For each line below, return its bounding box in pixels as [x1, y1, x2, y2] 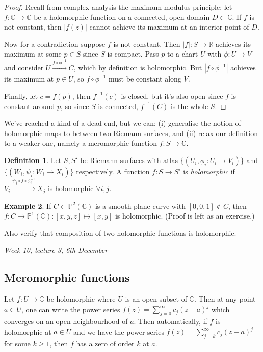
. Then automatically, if [134, 316, 207, 327]
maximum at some [4, 48, 62, 59]
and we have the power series [73, 326, 164, 337]
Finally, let [4, 90, 38, 101]
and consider [4, 62, 44, 73]
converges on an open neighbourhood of [4, 316, 128, 327]
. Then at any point [194, 293, 256, 304]
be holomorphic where [46, 293, 116, 304]
